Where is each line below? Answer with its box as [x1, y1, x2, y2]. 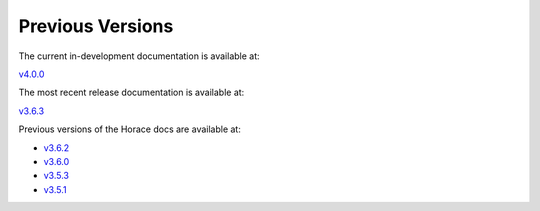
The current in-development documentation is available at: [18, 50, 260, 62]
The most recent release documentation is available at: [18, 86, 245, 99]
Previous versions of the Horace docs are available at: [18, 123, 242, 135]
